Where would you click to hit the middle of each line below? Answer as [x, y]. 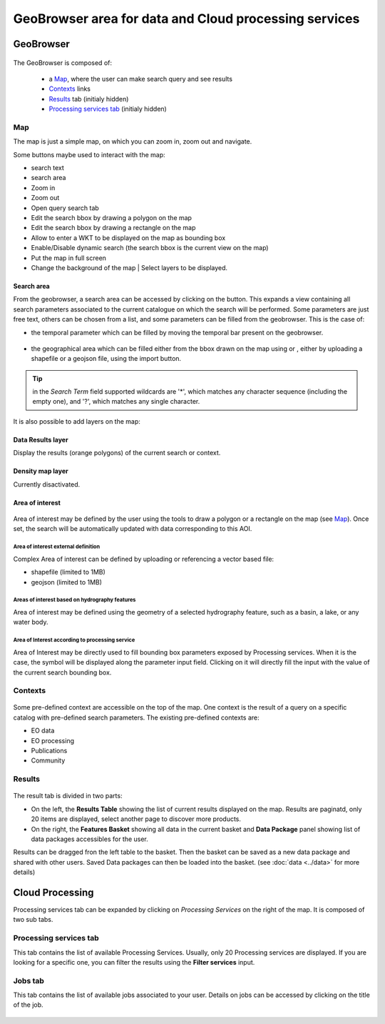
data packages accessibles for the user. [90, 839]
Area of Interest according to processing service [74, 640]
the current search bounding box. [62, 672]
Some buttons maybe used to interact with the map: [89, 154]
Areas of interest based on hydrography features [75, 600]
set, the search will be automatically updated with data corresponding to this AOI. [133, 529]
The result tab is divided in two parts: [68, 796]
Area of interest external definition [56, 547]
